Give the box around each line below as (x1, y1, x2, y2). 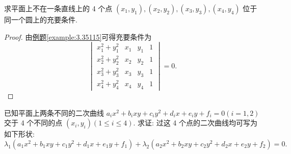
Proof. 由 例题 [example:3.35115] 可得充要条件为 (4, 31, 152, 42)
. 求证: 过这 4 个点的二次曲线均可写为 (133, 117, 257, 128)
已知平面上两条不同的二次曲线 (4, 107, 104, 118)
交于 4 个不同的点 (4, 117, 63, 128)
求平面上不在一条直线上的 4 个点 (4, 3, 113, 13)
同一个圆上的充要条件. (4, 14, 77, 24)
